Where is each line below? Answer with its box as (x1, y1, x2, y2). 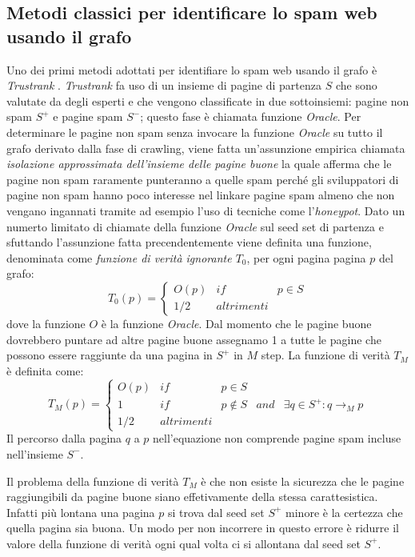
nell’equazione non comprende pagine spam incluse (153, 430, 401, 447)
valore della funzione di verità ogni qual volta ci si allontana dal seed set (6, 535, 361, 551)
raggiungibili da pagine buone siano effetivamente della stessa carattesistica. (6, 488, 378, 505)
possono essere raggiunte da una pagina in (6, 347, 213, 363)
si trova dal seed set (167, 503, 265, 520)
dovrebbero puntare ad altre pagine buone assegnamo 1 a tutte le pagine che (6, 331, 381, 347)
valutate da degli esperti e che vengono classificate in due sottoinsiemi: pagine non (6, 92, 409, 109)
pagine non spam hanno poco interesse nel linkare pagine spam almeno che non (6, 186, 395, 203)
